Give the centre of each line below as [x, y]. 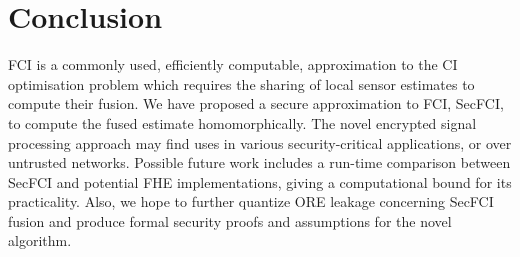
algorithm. [40, 240]
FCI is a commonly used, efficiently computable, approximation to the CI [233, 64]
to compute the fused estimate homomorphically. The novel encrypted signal [242, 122]
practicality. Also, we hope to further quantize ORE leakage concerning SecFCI [251, 201]
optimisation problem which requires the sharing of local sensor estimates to [241, 83]
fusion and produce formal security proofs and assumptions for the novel [230, 220]
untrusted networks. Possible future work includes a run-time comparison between [259, 162]
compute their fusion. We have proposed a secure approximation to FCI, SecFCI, [256, 103]
